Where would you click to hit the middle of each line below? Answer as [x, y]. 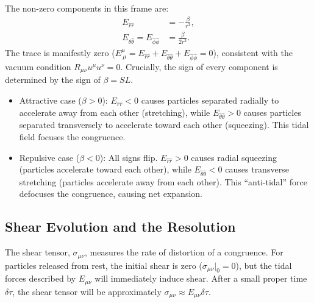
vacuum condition [38, 66]
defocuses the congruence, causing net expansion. [111, 194]
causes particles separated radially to [210, 100]
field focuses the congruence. [72, 136]
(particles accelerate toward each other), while [105, 169]
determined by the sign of [53, 80]
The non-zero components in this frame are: [87, 8]
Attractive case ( [50, 100]
